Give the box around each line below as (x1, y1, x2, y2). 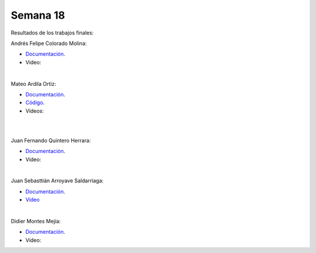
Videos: (25, 107, 44, 114)
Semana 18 (11, 9, 66, 22)
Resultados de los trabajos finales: (11, 29, 94, 36)
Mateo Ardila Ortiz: (11, 80, 57, 87)
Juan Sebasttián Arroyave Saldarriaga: (11, 177, 104, 184)
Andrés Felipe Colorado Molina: (11, 40, 87, 47)
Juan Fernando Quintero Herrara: (11, 137, 91, 144)
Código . (25, 99, 45, 106)
